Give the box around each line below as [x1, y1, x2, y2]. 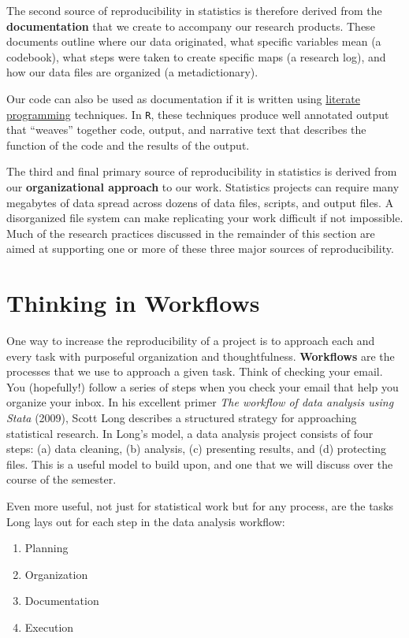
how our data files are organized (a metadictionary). [6, 64, 258, 80]
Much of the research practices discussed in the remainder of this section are [6, 224, 375, 241]
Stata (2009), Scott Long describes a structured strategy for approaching [6, 410, 357, 426]
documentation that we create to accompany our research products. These [6, 17, 375, 34]
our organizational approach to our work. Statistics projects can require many [6, 179, 400, 195]
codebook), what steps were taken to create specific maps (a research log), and [6, 48, 386, 65]
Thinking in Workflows [6, 287, 260, 319]
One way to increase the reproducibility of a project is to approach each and [6, 332, 375, 349]
